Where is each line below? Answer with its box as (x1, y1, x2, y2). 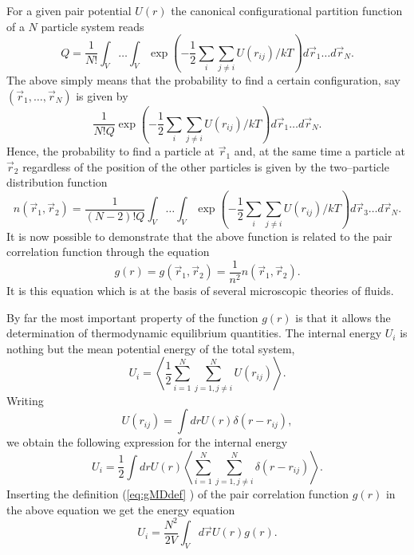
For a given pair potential (6, 2, 132, 18)
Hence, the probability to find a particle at (6, 143, 215, 159)
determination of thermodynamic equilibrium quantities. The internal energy (6, 325, 382, 341)
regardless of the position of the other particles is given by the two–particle (22, 158, 389, 175)
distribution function (6, 174, 108, 191)
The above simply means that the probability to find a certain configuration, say (6, 71, 400, 88)
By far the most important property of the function (6, 309, 258, 325)
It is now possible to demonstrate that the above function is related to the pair (6, 227, 392, 244)
